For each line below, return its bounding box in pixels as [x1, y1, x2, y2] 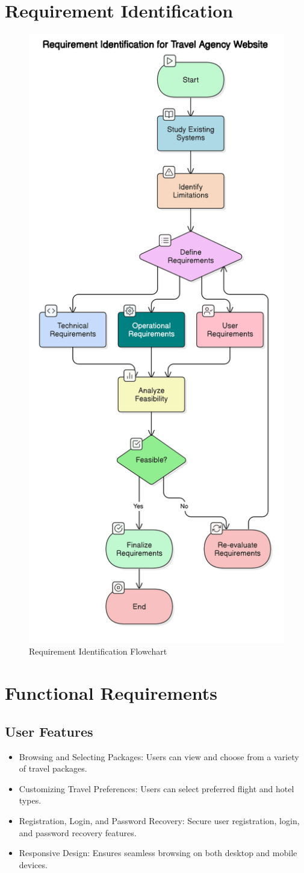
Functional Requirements [5, 681, 217, 705]
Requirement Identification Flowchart [29, 645, 167, 658]
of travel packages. [19, 762, 87, 775]
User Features [5, 722, 93, 740]
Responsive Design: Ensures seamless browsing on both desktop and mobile [19, 846, 297, 859]
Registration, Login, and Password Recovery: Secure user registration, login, [19, 814, 300, 827]
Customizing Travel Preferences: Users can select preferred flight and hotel [19, 782, 294, 795]
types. [19, 794, 42, 807]
